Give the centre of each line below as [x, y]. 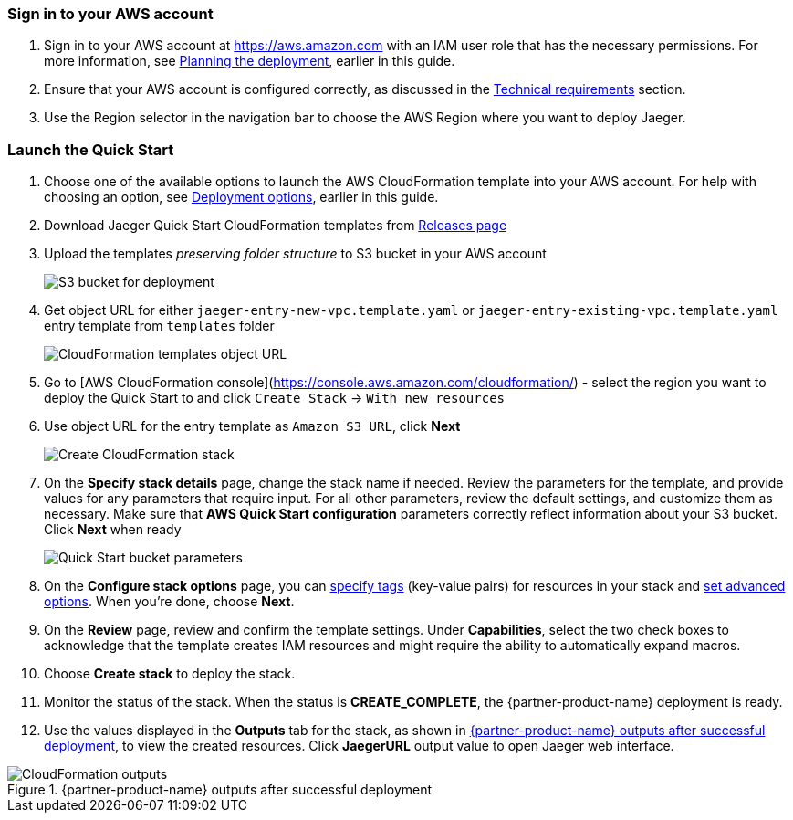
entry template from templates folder [159, 326]
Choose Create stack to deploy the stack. [170, 674]
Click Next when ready [113, 530]
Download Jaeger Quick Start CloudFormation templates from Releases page [276, 226]
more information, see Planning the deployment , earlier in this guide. [250, 61]
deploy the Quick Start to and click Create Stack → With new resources [274, 398]
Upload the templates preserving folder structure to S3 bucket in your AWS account [295, 254]
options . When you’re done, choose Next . [169, 602]
